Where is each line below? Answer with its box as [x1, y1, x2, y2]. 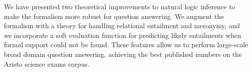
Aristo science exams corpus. [4, 58, 90, 69]
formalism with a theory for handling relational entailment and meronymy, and [4, 20, 240, 31]
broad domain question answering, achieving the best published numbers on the [4, 49, 242, 59]
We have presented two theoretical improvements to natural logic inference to [4, 1, 235, 11]
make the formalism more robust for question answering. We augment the [4, 11, 224, 21]
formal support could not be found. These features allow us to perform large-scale [4, 39, 248, 50]
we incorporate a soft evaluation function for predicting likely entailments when [4, 30, 241, 40]
